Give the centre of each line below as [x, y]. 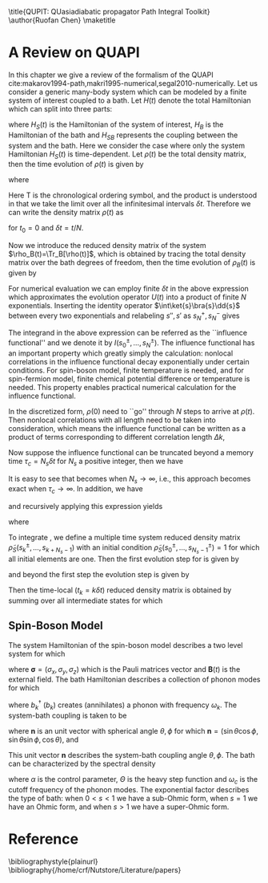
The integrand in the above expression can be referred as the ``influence [128, 333]
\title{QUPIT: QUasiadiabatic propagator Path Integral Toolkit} [109, 12]
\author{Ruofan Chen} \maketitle [62, 20]
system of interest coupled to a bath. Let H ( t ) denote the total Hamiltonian [130, 100]
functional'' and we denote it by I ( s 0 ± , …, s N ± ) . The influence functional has [132, 343]
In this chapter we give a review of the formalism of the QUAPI [111, 75]
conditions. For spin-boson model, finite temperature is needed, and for [126, 370]
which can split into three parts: [60, 108]
